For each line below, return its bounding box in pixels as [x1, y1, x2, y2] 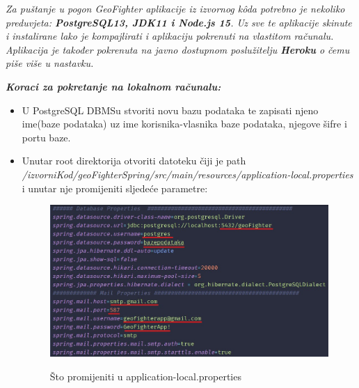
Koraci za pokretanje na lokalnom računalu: [6, 79, 221, 93]
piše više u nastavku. [6, 56, 94, 70]
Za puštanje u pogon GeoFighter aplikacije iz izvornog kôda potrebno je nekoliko [6, 1, 345, 15]
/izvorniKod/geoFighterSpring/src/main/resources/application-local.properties [22, 166, 353, 181]
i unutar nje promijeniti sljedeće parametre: [22, 180, 208, 195]
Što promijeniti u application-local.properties [49, 368, 241, 383]
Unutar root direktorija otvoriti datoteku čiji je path [22, 153, 246, 168]
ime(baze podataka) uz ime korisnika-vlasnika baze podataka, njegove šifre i [22, 116, 347, 131]
